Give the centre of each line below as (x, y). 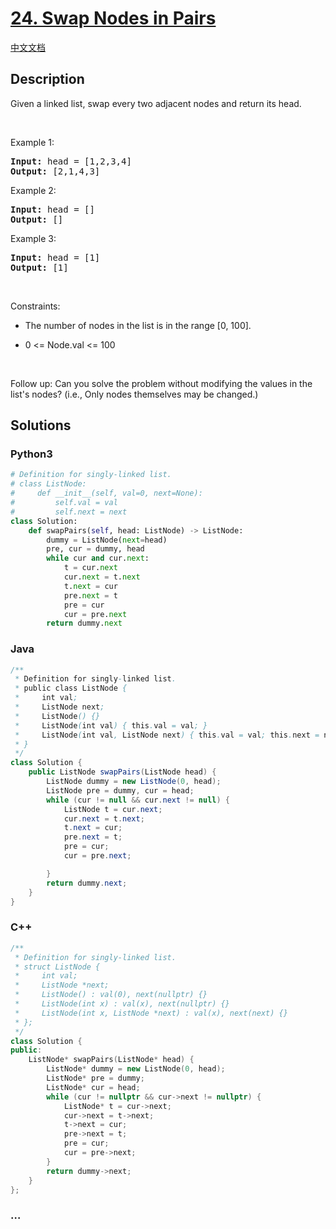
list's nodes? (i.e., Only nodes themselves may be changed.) (134, 394)
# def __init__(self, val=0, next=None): (106, 493)
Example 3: (33, 238)
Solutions (41, 425)
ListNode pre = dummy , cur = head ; (120, 790)
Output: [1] (39, 267)
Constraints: (35, 306)
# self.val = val (64, 503)
